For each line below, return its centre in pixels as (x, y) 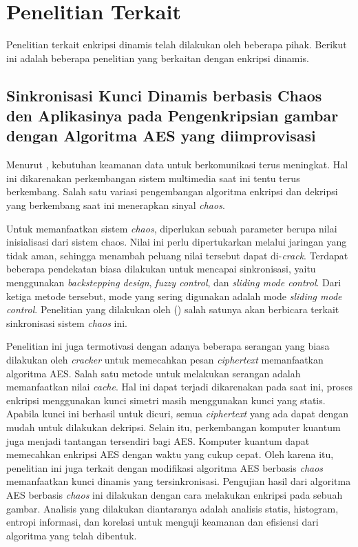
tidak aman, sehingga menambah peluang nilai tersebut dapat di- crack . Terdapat (177, 255)
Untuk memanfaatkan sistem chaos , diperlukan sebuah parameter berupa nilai (172, 228)
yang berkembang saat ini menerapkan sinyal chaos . (116, 205)
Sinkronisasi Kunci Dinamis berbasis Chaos (164, 95)
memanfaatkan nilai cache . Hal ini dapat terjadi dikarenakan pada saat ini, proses (180, 387)
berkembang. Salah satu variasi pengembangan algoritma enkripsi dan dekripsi (172, 191)
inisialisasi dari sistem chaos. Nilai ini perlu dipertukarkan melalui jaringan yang (177, 242)
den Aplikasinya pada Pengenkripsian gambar (172, 116)
